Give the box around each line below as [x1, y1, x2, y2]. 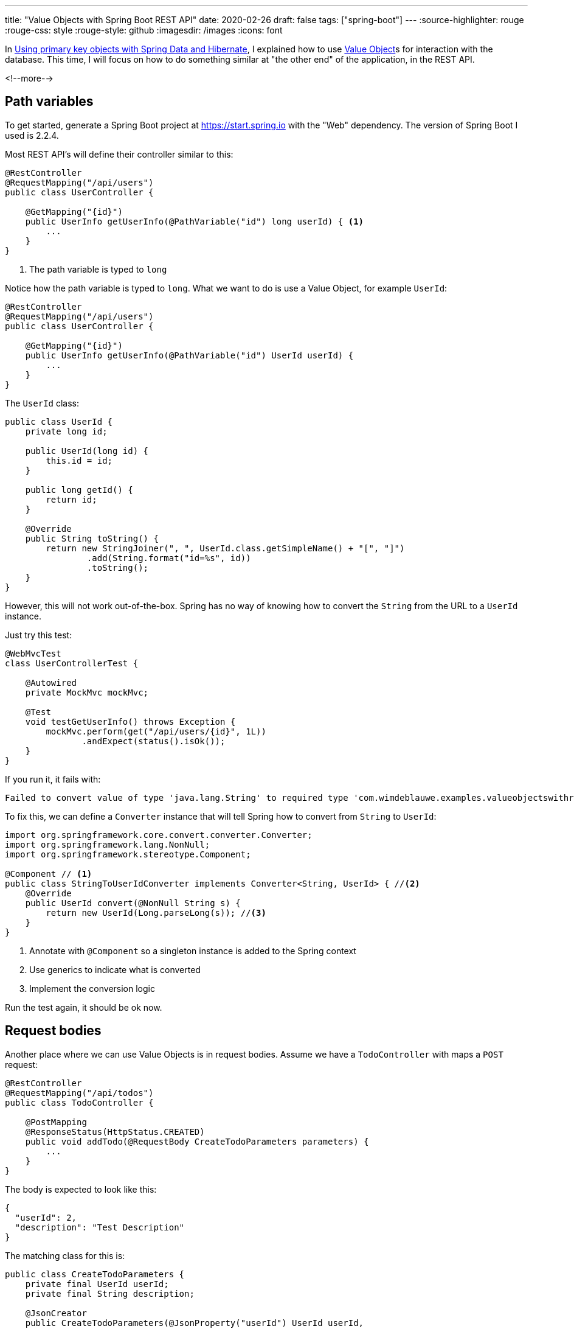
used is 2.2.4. [5, 130, 59, 141]
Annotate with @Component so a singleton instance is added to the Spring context [29, 945, 356, 956]
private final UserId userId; [25, 1278, 169, 1289]
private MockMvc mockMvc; [25, 687, 149, 697]
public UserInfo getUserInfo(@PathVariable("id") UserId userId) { [25, 350, 354, 360]
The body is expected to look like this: [5, 1184, 157, 1195]
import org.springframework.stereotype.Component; [5, 849, 251, 859]
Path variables [5, 94, 94, 110]
